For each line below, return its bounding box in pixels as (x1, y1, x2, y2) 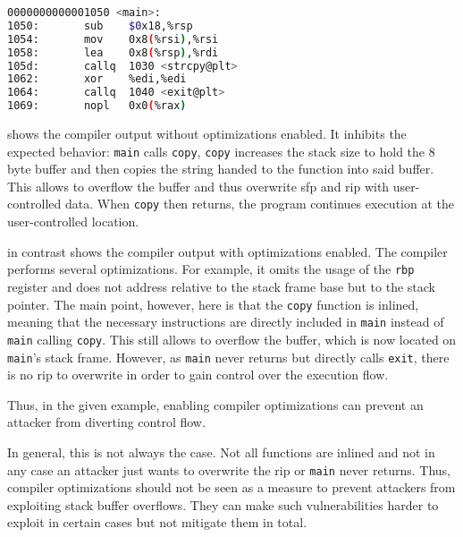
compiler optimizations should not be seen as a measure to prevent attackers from (7, 478, 456, 497)
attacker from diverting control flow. (7, 413, 206, 431)
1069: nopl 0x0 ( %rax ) (7, 99, 187, 113)
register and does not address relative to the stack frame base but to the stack (7, 277, 436, 295)
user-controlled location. (7, 212, 139, 231)
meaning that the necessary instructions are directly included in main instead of (7, 312, 444, 331)
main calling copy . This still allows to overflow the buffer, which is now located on (7, 329, 457, 348)
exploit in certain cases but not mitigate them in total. (7, 513, 307, 532)
